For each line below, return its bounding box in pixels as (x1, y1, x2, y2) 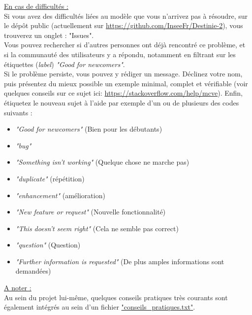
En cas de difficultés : (4, 1, 68, 11)
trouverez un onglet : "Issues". (4, 30, 94, 40)
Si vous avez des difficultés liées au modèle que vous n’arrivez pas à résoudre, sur (4, 10, 248, 21)
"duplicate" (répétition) (15, 173, 85, 183)
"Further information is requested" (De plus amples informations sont (15, 256, 224, 266)
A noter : (4, 282, 31, 293)
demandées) (15, 266, 51, 276)
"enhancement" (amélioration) (15, 190, 105, 200)
